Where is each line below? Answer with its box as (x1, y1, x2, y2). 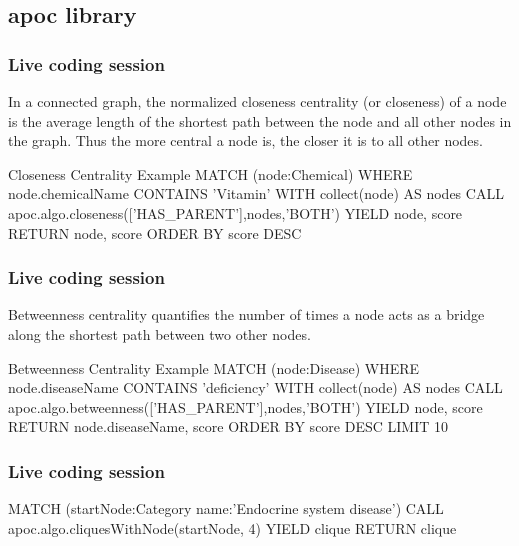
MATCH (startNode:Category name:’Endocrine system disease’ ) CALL (8, 498, 444, 519)
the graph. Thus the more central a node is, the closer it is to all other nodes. (8, 130, 483, 151)
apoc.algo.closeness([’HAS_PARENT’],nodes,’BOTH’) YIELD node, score (8, 202, 463, 223)
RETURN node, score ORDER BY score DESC (8, 222, 302, 243)
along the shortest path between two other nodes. (8, 323, 311, 344)
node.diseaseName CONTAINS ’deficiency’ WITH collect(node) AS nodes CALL (8, 377, 503, 398)
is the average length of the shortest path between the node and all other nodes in (8, 110, 512, 131)
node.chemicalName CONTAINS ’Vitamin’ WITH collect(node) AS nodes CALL (8, 183, 504, 204)
